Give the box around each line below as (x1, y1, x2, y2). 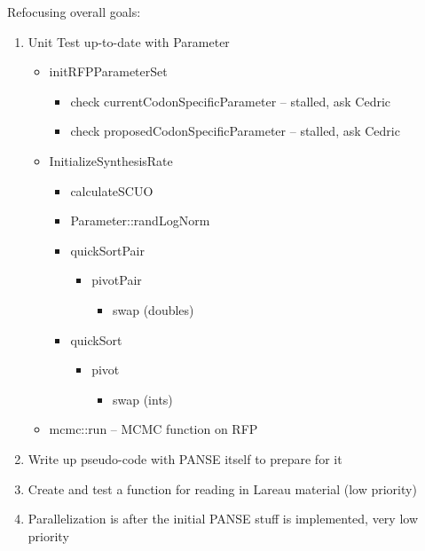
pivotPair (91, 271, 142, 289)
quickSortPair (70, 240, 145, 259)
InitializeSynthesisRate (49, 151, 173, 169)
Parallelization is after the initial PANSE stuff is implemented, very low (28, 509, 419, 528)
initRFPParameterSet (49, 62, 168, 81)
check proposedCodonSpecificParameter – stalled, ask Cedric (70, 122, 400, 140)
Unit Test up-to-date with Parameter (28, 32, 230, 51)
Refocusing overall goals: (7, 3, 141, 20)
